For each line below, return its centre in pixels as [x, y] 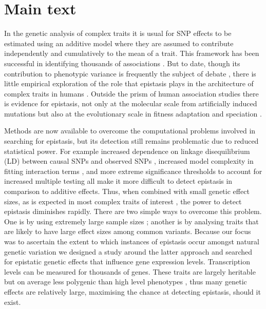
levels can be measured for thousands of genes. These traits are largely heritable [130, 271]
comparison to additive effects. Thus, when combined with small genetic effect [127, 191]
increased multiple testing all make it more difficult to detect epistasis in [118, 181]
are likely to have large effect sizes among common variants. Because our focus [128, 231]
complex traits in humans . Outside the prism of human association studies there [131, 93]
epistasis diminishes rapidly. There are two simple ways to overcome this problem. [133, 211]
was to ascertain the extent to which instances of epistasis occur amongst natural [132, 241]
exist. [13, 302]
